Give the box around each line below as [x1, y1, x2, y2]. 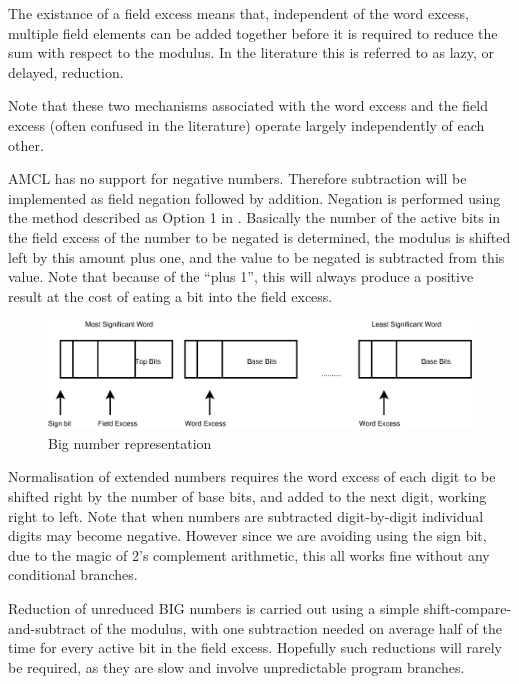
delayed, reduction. [8, 61, 124, 82]
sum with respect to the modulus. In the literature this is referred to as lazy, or [8, 42, 495, 63]
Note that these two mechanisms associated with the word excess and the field [8, 95, 488, 116]
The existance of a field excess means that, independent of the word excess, [8, 3, 469, 23]
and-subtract [8, 617, 86, 638]
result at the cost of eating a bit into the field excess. [8, 285, 333, 306]
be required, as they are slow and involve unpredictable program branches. [8, 656, 465, 677]
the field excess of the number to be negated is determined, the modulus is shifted [8, 226, 511, 247]
